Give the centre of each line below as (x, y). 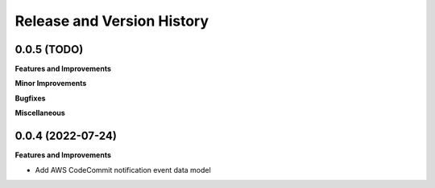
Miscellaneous (40, 113)
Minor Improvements (51, 84)
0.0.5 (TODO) (49, 49)
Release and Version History (112, 21)
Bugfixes (30, 98)
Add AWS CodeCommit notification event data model (123, 170)
